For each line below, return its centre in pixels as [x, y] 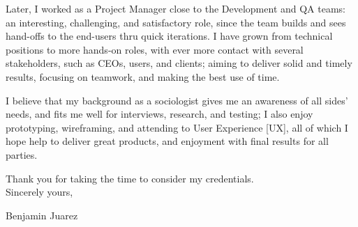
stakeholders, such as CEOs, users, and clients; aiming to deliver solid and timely [179, 63]
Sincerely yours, [39, 192]
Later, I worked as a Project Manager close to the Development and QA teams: [176, 8]
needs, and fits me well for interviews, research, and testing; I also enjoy [159, 114]
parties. [22, 154]
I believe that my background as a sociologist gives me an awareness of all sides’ [177, 100]
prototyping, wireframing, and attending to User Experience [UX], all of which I [177, 127]
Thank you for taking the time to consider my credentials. [130, 178]
